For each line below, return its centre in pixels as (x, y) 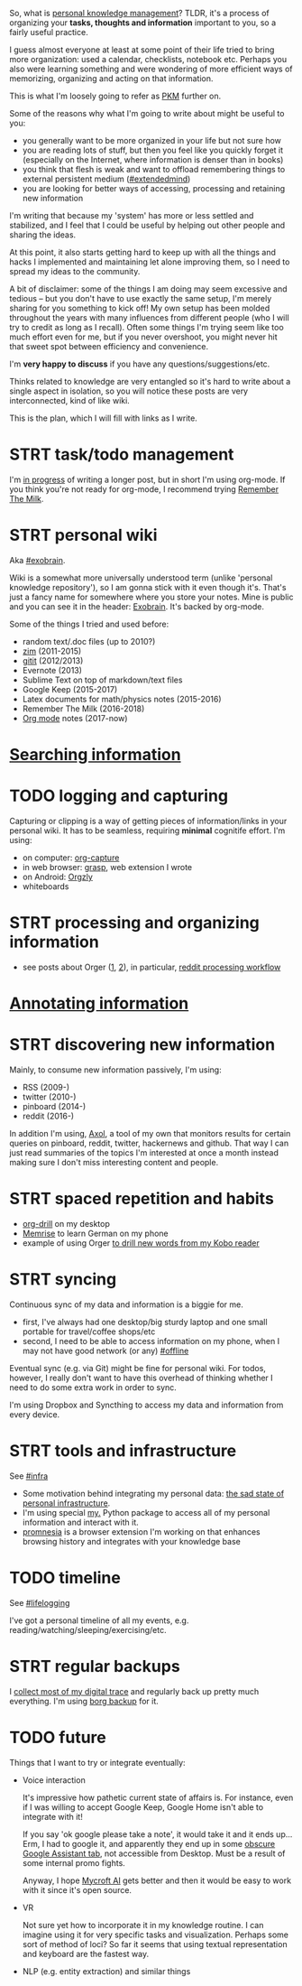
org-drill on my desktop (66, 1224)
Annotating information (99, 1003)
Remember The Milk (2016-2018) (83, 709)
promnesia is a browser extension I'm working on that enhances (141, 1531)
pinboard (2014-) (54, 1107)
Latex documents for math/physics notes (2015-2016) (122, 699)
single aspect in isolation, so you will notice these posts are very (129, 391)
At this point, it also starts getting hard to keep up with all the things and (143, 252)
